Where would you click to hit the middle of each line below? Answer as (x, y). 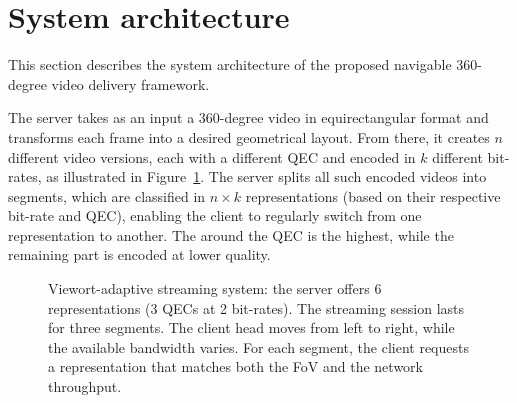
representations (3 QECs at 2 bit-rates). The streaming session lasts (256, 307)
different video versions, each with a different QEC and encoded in (212, 156)
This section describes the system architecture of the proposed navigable (230, 64)
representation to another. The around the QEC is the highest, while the (231, 234)
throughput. (85, 386)
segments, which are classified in (107, 195)
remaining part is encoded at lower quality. (139, 254)
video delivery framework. (130, 83)
